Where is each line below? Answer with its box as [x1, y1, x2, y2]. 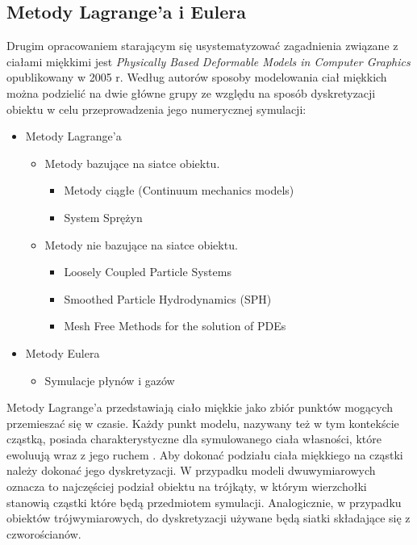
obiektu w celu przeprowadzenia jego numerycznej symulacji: [6, 100, 306, 117]
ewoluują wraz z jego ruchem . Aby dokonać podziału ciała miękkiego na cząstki [6, 446, 403, 463]
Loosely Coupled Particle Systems [64, 263, 231, 280]
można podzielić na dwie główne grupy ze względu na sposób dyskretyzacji [6, 84, 376, 101]
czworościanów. [6, 525, 81, 542]
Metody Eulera [25, 344, 100, 361]
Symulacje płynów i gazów [44, 371, 175, 388]
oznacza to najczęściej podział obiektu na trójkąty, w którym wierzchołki [6, 478, 367, 495]
